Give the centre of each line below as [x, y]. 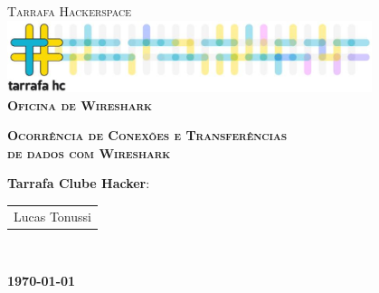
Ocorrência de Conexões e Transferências [147, 135]
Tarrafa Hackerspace [70, 11]
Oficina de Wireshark [80, 104]
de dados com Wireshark [89, 152]
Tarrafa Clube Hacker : [79, 183]
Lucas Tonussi [52, 216]
